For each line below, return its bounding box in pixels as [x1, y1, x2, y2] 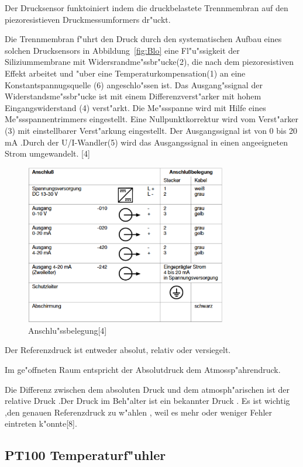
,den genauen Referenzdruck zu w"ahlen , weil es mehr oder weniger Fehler [5, 406, 273, 418]
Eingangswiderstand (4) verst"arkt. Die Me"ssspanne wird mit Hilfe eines [5, 101, 266, 113]
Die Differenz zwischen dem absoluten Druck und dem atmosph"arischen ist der [5, 383, 290, 395]
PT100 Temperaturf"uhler [5, 446, 166, 464]
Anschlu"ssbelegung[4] [28, 324, 107, 336]
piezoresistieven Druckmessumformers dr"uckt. [5, 13, 171, 25]
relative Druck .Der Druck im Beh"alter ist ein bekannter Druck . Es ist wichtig [5, 395, 290, 407]
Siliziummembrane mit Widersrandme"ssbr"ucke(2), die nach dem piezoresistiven [5, 56, 294, 68]
